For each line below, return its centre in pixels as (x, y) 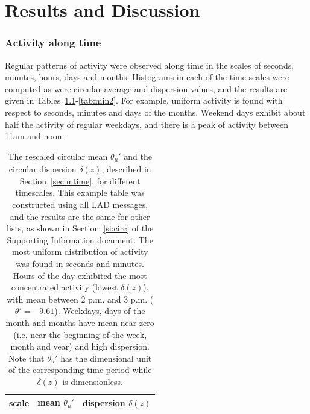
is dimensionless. (93, 381)
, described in (126, 169)
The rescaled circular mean (58, 156)
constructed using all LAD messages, (80, 204)
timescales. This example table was (80, 193)
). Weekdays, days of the (100, 311)
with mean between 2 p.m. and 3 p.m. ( (80, 299)
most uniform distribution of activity (80, 252)
